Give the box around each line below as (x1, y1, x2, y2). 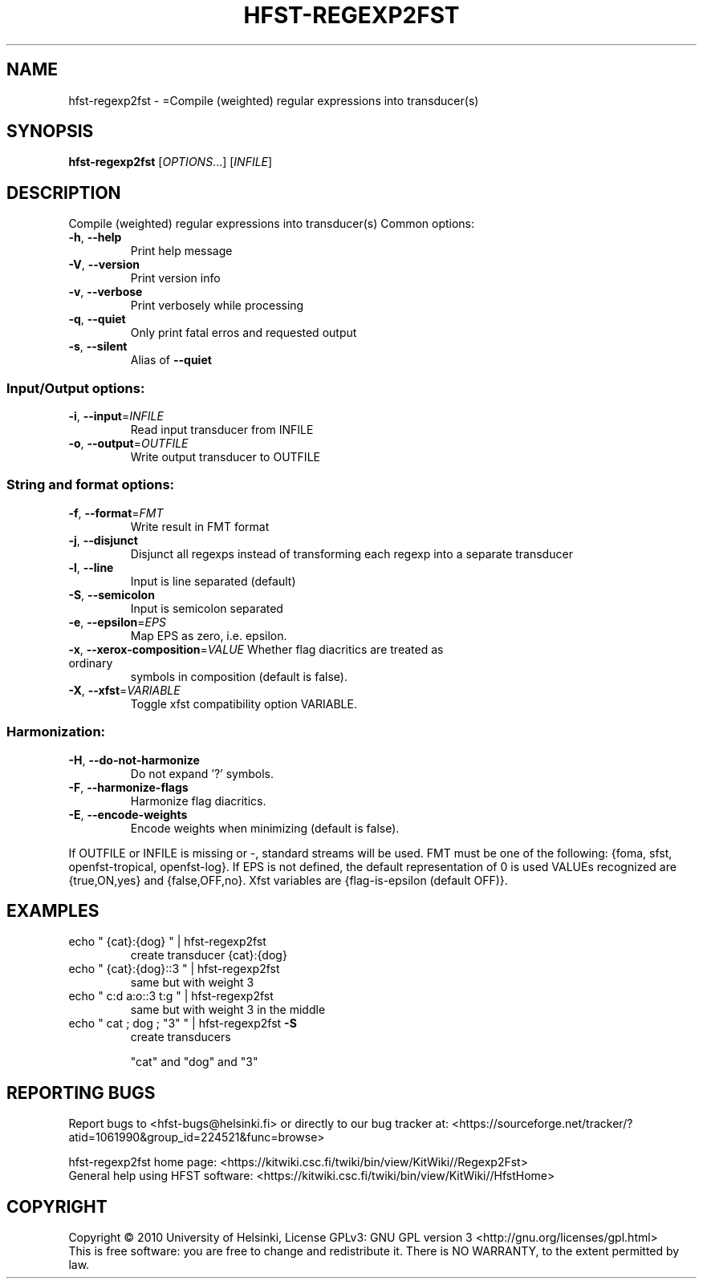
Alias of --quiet (130, 353, 212, 367)
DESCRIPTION (6, 182, 121, 203)
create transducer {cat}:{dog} (130, 948, 287, 963)
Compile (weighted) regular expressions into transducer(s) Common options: (68, 217, 475, 231)
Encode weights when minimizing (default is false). (130, 821, 400, 835)
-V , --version (68, 257, 140, 272)
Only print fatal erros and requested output (130, 326, 357, 340)
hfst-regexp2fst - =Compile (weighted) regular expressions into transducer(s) (68, 93, 479, 107)
